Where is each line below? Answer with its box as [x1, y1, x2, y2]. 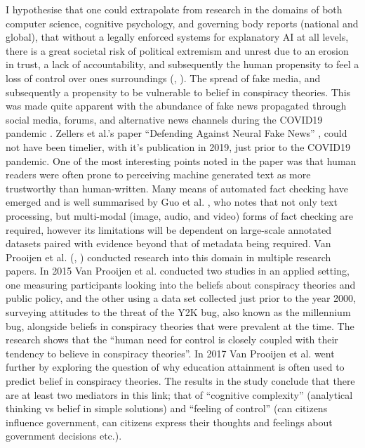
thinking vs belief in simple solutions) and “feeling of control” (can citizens [6, 401, 328, 416]
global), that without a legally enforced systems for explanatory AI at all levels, [6, 29, 349, 44]
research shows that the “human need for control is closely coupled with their [6, 332, 338, 347]
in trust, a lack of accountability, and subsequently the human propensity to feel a [6, 57, 359, 72]
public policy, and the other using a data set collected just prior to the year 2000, [6, 291, 356, 305]
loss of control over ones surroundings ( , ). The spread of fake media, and [6, 70, 321, 85]
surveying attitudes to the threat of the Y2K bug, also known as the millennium [6, 305, 351, 319]
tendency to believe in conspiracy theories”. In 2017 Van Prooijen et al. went [6, 345, 335, 360]
